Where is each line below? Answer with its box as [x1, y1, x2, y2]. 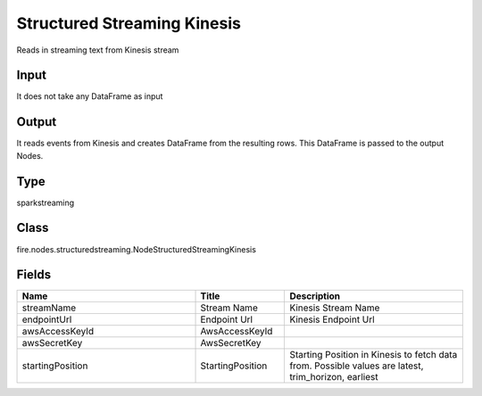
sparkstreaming [16, 197, 75, 208]
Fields [16, 268, 52, 283]
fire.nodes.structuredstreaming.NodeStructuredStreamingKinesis [16, 243, 256, 254]
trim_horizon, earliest [289, 371, 378, 384]
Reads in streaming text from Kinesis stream [16, 45, 179, 55]
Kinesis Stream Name [289, 301, 380, 314]
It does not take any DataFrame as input [16, 91, 163, 102]
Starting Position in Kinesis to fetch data [289, 349, 458, 361]
